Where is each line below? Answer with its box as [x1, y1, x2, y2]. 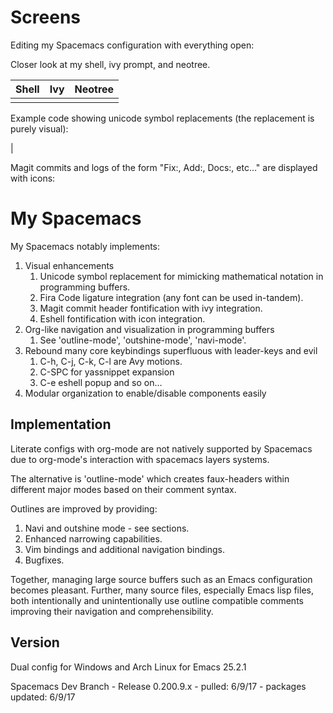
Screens [10, 6, 81, 29]
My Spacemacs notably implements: [10, 240, 161, 252]
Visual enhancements [24, 259, 115, 271]
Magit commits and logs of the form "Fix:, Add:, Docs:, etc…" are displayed [10, 161, 318, 173]
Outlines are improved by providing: [10, 502, 158, 515]
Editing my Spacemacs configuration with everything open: [10, 39, 255, 51]
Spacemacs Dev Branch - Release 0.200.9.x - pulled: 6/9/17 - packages [10, 680, 307, 692]
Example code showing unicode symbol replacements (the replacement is [10, 112, 315, 124]
